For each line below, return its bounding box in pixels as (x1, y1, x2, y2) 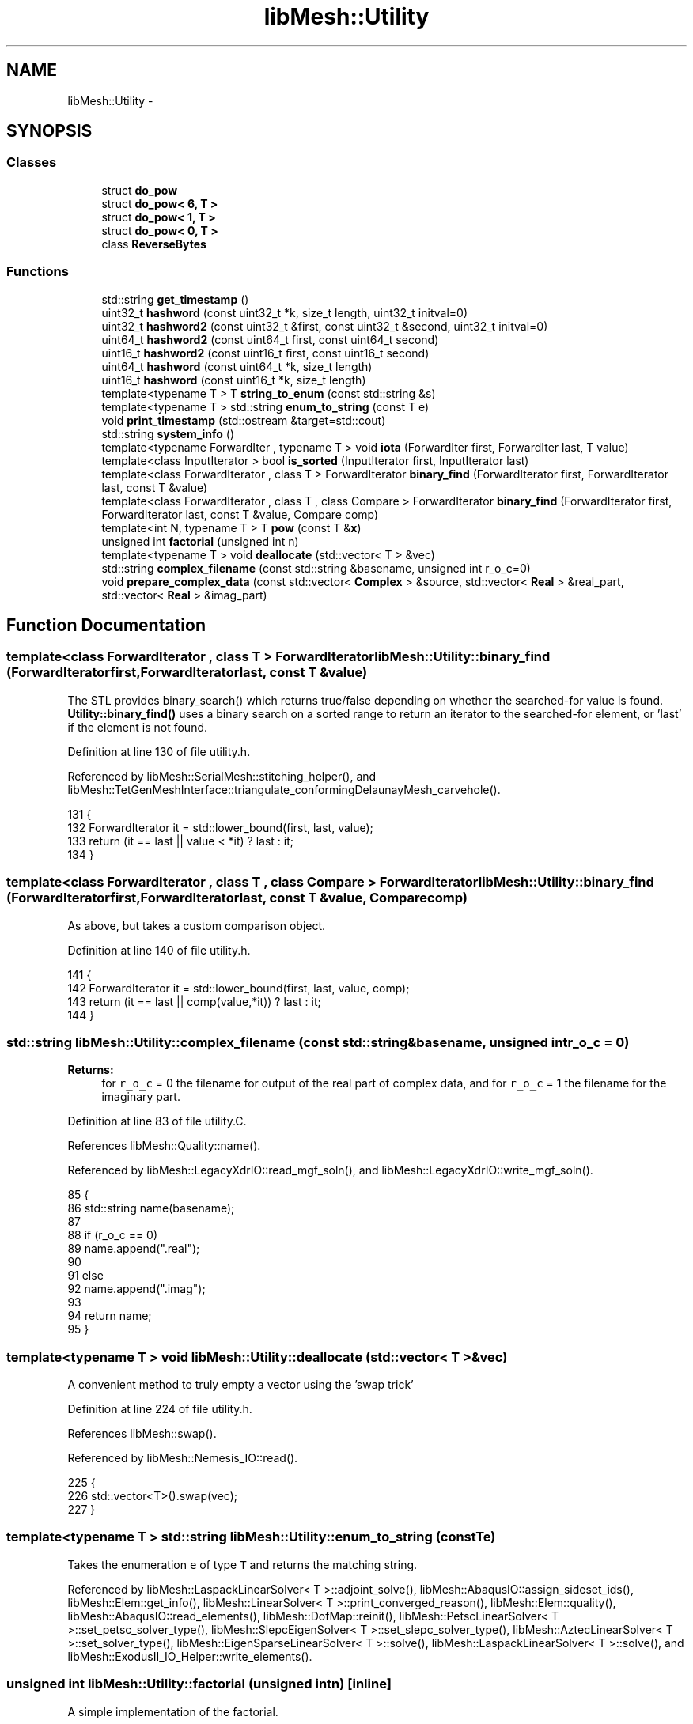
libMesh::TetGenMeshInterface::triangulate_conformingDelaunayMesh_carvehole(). (67, 782, 501, 796)
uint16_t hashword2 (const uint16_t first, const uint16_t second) (101, 346, 430, 360)
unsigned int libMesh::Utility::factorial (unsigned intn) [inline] (6, 1676, 392, 1692)
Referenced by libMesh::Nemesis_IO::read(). (67, 1451, 298, 1465)
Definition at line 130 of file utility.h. (67, 744, 251, 758)
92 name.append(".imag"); (67, 1282, 206, 1296)
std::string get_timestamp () (101, 292, 249, 306)
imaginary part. (101, 1090, 180, 1104)
